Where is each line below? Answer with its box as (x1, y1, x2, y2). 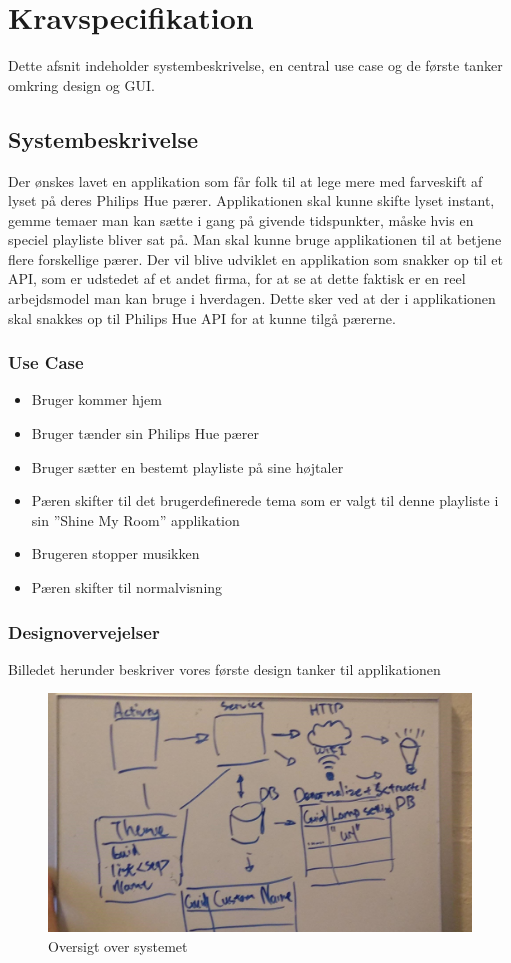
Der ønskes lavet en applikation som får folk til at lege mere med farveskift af (8, 170, 483, 191)
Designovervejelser (8, 619, 160, 644)
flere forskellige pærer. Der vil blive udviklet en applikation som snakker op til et (8, 248, 503, 269)
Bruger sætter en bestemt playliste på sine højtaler (31, 456, 344, 477)
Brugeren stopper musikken (31, 543, 200, 564)
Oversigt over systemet (48, 935, 188, 956)
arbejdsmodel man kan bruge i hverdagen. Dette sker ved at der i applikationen (8, 288, 496, 309)
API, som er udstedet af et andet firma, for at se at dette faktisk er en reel (8, 268, 466, 289)
